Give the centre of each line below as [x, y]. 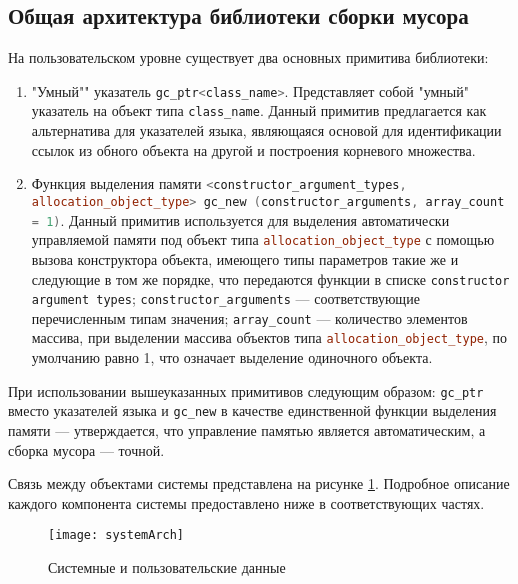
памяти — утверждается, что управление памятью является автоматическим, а [247, 430]
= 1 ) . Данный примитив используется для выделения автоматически [240, 219]
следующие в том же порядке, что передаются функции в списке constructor [270, 278]
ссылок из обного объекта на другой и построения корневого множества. [253, 149]
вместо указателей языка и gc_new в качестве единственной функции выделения [252, 410]
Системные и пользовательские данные [167, 567]
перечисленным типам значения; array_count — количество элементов [249, 317]
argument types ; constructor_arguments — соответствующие [225, 298]
